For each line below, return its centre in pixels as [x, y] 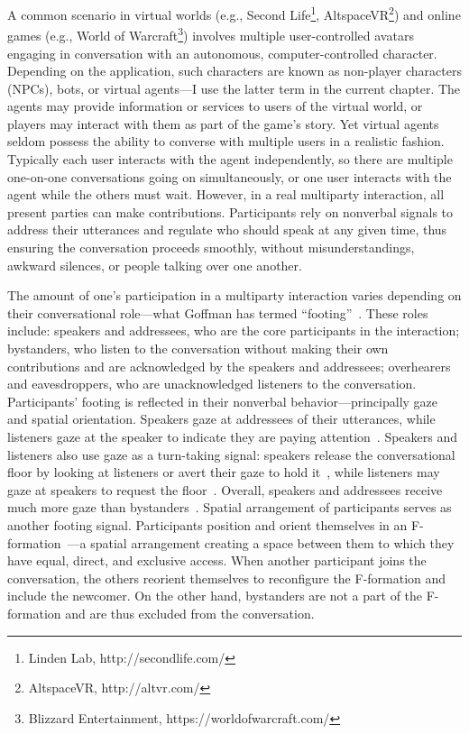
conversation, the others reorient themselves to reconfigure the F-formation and [227, 578]
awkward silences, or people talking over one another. [155, 265]
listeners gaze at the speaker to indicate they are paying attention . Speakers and [233, 436]
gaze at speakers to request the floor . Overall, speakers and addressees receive [225, 489]
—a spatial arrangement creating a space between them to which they [261, 542]
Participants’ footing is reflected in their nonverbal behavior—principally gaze [223, 401]
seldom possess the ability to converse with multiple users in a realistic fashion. [226, 141]
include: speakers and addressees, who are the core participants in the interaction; [234, 330]
